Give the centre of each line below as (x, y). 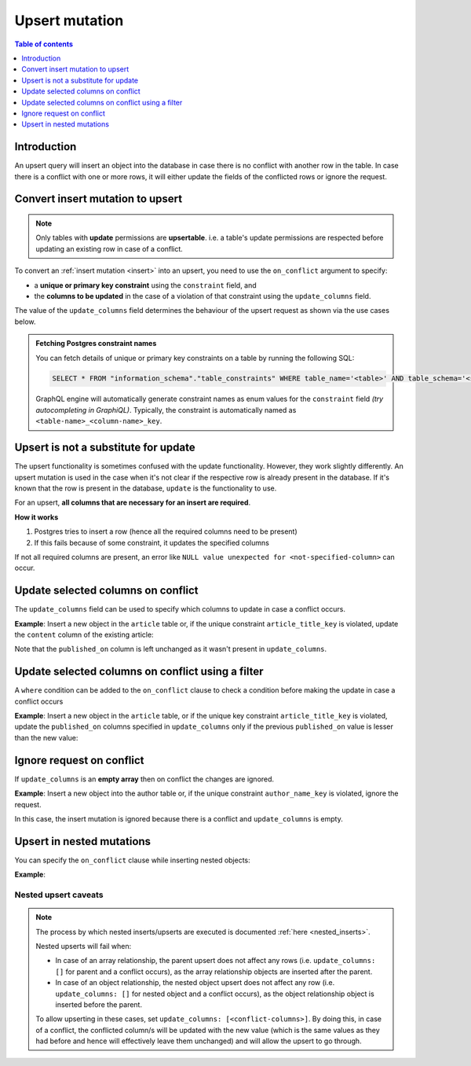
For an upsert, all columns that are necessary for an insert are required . (133, 502)
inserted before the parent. (99, 1004)
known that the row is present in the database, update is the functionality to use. (146, 488)
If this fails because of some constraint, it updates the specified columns (152, 542)
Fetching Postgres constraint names (96, 344)
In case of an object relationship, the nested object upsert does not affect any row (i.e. (195, 983)
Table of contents (44, 44)
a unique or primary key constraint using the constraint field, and (145, 285)
